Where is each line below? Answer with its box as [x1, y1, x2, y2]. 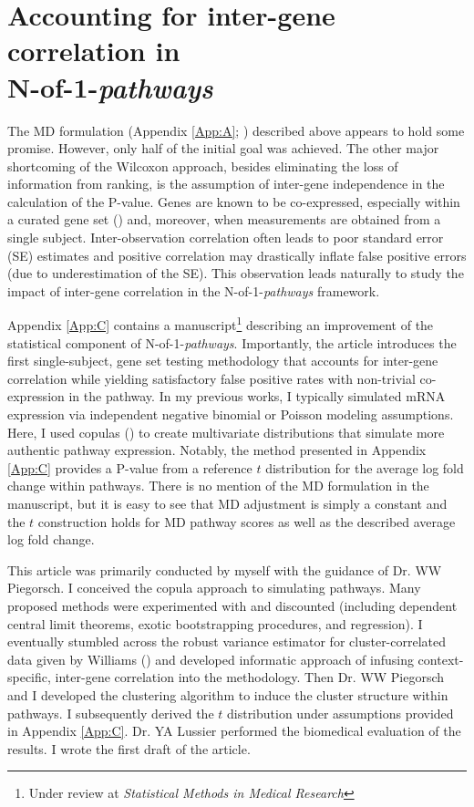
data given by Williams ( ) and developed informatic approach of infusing [7, 649, 414, 668]
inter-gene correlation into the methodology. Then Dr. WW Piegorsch [55, 667, 445, 687]
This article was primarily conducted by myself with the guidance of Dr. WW [7, 560, 442, 579]
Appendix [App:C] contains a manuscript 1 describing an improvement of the [7, 313, 434, 335]
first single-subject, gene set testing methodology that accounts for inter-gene [7, 351, 438, 370]
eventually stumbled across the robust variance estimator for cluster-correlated [7, 632, 447, 651]
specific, [7, 667, 51, 687]
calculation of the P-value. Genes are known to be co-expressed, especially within [7, 191, 460, 211]
